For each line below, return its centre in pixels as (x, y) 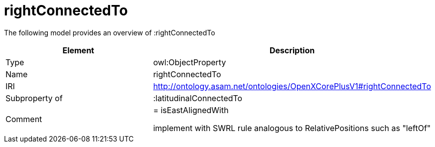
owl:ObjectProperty (190, 62)
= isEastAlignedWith (191, 110)
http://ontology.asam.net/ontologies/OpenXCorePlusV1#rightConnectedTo (292, 86)
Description (292, 50)
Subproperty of (34, 98)
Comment (24, 119)
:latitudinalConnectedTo (198, 98)
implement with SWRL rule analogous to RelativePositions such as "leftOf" (292, 128)
